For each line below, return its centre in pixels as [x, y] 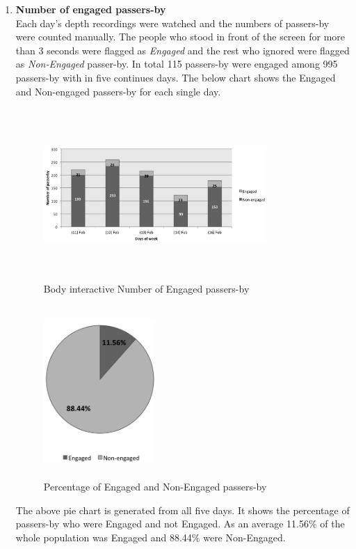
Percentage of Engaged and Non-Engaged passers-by [155, 487]
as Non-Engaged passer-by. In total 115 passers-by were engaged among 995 [177, 64]
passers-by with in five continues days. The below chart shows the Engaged [176, 77]
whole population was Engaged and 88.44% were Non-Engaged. [151, 538]
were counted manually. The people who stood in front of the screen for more [180, 37]
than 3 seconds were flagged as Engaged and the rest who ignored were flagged [183, 50]
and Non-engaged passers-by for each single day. [118, 91]
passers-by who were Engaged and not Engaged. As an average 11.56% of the [180, 524]
